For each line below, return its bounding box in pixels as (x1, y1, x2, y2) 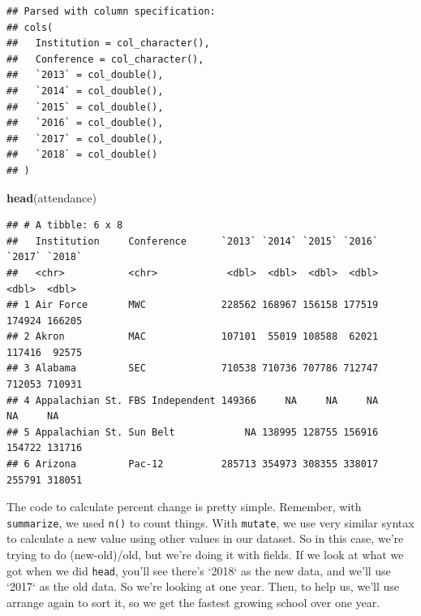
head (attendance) (6, 189, 97, 206)
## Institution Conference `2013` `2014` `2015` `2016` (6, 235, 379, 247)
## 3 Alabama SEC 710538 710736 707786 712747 (6, 362, 379, 375)
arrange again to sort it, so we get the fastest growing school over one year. (6, 593, 380, 610)
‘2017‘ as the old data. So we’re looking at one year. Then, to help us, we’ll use (6, 578, 400, 595)
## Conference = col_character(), (6, 53, 204, 65)
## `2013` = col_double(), (6, 69, 164, 81)
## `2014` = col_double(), (6, 85, 164, 97)
